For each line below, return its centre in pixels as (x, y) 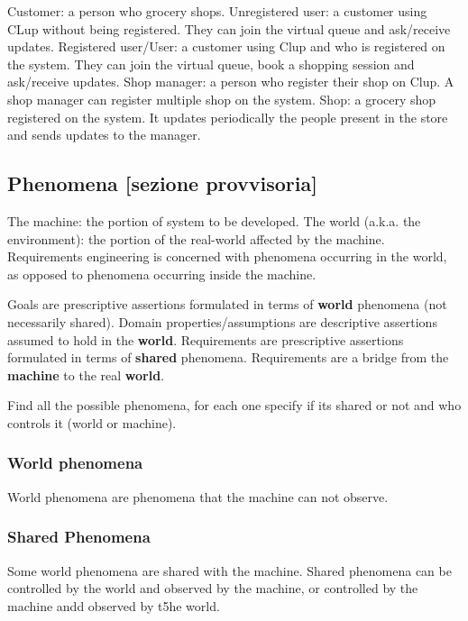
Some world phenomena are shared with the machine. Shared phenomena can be (229, 570)
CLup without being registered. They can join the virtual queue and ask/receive (229, 28)
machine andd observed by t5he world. (114, 605)
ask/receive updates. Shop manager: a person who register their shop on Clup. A (231, 82)
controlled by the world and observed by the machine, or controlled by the (213, 588)
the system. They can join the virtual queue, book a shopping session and (211, 64)
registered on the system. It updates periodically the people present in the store (228, 117)
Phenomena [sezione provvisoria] (162, 183)
